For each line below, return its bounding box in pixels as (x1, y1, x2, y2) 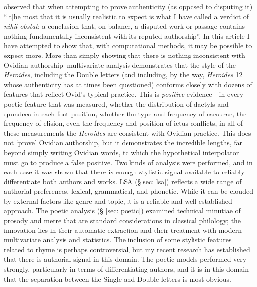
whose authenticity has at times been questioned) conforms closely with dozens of (4, 79, 252, 89)
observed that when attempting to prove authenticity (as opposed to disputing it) (4, 1, 253, 11)
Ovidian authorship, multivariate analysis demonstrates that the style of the (4, 59, 236, 70)
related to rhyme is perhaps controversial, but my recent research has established (4, 244, 250, 254)
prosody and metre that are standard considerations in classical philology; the (4, 215, 241, 226)
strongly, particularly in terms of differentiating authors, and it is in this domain (4, 264, 249, 274)
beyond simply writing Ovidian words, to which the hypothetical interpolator (4, 147, 239, 157)
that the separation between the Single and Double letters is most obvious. (4, 273, 231, 284)
